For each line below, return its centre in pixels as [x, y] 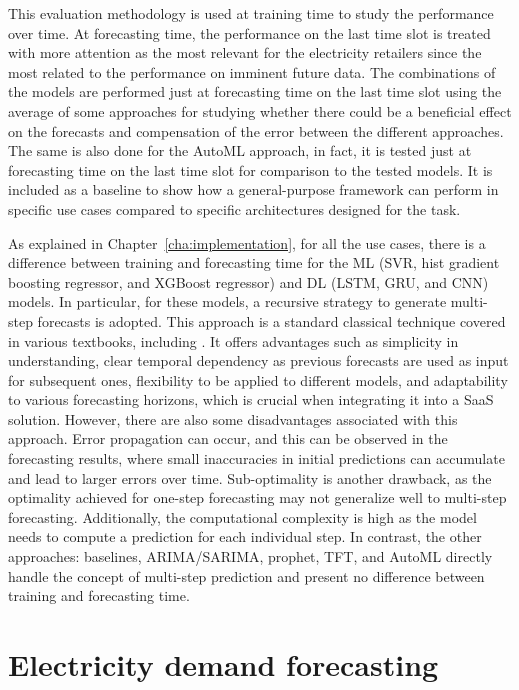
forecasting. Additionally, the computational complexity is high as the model [242, 516]
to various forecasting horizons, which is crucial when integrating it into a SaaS [251, 399]
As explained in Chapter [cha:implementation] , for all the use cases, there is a [247, 242]
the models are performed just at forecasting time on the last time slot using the [255, 91]
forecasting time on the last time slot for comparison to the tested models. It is [250, 169]
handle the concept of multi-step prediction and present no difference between [246, 575]
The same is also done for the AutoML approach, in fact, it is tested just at [240, 150]
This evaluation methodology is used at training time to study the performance [251, 13]
